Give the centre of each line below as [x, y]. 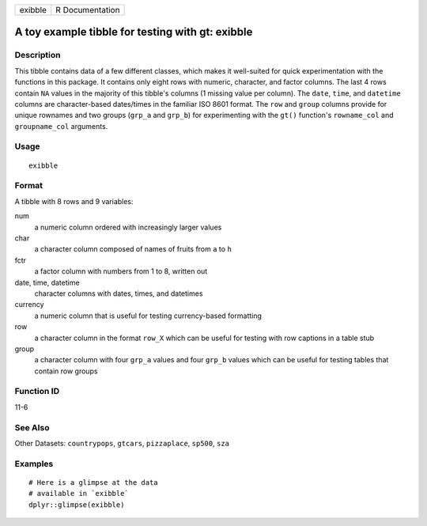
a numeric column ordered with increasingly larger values [128, 227]
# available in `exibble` [79, 494]
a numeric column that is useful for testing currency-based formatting [148, 316]
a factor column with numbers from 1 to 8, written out [121, 271]
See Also [32, 427]
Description [38, 55]
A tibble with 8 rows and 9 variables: [74, 201]
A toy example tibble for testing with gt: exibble [134, 32]
